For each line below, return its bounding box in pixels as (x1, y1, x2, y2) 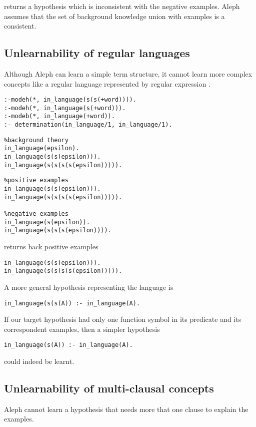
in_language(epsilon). (4, 145, 79, 152)
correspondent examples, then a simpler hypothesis (4, 323, 160, 334)
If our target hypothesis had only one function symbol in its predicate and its (4, 314, 241, 324)
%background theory (4, 136, 68, 144)
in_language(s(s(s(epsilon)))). (4, 227, 111, 234)
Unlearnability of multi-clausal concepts (4, 380, 214, 395)
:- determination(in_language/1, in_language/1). (4, 121, 172, 129)
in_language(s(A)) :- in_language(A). (4, 341, 133, 349)
